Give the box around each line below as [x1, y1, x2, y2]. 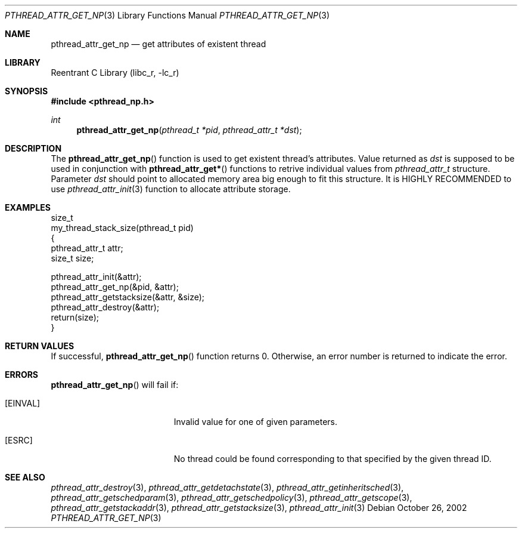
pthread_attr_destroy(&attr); [51, 302, 160, 312]
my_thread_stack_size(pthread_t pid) [51, 223, 194, 233]
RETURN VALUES [5, 341, 74, 351]
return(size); [51, 312, 99, 322]
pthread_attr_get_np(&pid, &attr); [51, 282, 179, 292]
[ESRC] [5, 435, 33, 445]
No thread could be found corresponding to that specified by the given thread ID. [173, 454, 492, 464]
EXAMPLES [5, 202, 51, 212]
